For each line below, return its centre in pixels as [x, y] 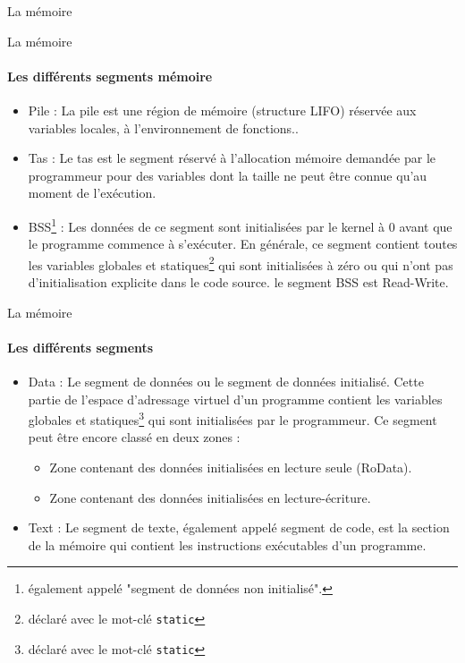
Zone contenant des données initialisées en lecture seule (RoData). [231, 467]
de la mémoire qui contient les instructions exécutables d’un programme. [227, 544]
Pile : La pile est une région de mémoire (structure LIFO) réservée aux [222, 110]
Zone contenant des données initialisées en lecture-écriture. [210, 497]
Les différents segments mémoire [110, 76]
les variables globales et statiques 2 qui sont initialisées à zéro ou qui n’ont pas [241, 263]
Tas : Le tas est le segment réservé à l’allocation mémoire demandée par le [232, 158]
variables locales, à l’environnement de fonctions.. [163, 127]
